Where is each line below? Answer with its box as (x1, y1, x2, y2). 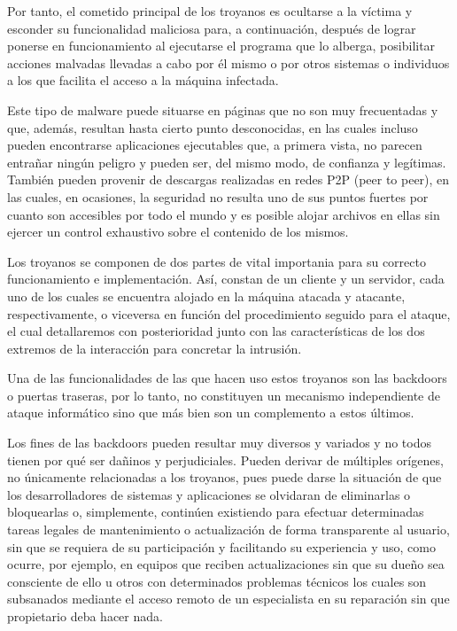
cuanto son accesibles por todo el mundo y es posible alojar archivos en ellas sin (7, 205, 440, 223)
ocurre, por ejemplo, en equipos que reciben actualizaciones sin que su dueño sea (7, 555, 445, 573)
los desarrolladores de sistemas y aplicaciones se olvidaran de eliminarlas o (7, 485, 411, 503)
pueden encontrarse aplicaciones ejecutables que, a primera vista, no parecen (7, 136, 422, 154)
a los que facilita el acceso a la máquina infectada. (7, 71, 279, 90)
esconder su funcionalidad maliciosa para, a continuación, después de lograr (7, 19, 416, 37)
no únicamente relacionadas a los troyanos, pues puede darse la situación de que (7, 468, 442, 487)
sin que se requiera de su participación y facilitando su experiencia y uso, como (7, 537, 436, 556)
